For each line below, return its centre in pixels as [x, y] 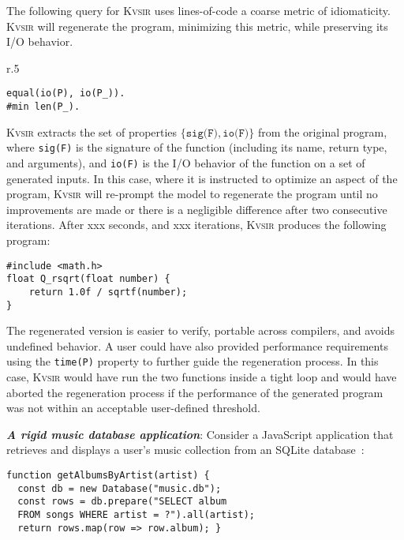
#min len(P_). [43, 107]
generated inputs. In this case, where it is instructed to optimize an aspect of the [202, 178]
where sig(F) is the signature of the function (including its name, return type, [197, 147]
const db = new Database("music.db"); [120, 488]
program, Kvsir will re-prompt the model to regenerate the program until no [192, 194]
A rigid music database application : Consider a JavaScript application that [200, 434]
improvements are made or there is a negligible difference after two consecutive [197, 209]
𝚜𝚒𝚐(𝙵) [202, 133]
